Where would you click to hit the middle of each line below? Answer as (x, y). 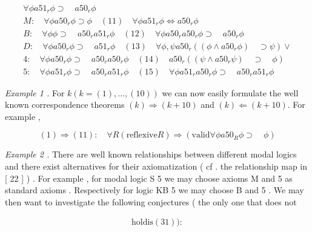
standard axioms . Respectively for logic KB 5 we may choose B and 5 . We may (154, 190)
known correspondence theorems (65, 104)
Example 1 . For (35, 92)
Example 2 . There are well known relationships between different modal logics (151, 154)
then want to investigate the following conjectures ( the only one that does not (151, 201)
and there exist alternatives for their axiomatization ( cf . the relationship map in (156, 166)
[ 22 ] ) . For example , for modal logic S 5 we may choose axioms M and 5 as (149, 178)
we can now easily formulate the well (230, 92)
